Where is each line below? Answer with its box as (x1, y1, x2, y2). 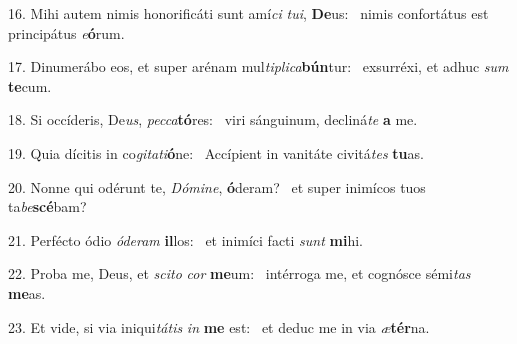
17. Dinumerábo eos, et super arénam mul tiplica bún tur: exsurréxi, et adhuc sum (8, 56, 509, 77)
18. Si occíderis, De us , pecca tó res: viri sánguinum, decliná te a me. (8, 109, 418, 130)
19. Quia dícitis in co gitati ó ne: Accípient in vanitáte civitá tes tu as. (8, 142, 424, 163)
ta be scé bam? (8, 196, 87, 217)
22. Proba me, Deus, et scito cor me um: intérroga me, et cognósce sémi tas (8, 263, 471, 284)
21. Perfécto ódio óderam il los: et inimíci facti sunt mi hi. (8, 229, 364, 250)
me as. (8, 282, 46, 303)
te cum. (8, 75, 52, 96)
